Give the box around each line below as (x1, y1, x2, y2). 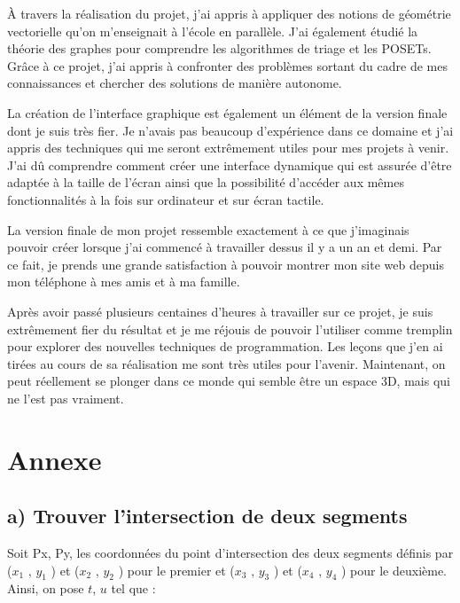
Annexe (7, 441, 102, 477)
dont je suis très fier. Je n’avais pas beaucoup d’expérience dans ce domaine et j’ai (7, 121, 454, 139)
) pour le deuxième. (340, 560, 448, 579)
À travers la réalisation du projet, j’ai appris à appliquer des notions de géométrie (7, 4, 451, 22)
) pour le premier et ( (118, 560, 235, 579)
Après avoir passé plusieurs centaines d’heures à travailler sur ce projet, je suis (7, 301, 433, 320)
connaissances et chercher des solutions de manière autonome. (7, 74, 342, 92)
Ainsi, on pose (7, 579, 84, 598)
